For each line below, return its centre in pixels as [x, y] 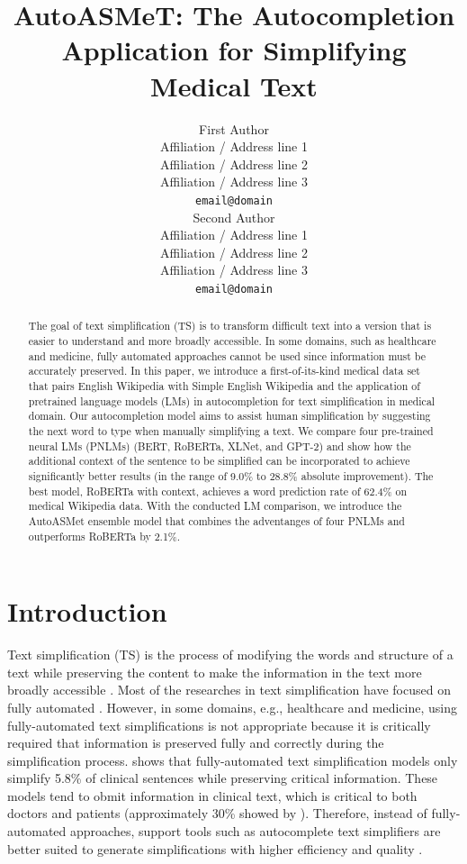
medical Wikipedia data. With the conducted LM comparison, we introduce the [215, 506]
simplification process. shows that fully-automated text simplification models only [233, 760]
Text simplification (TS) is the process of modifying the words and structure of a [230, 655]
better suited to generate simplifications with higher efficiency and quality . [215, 848]
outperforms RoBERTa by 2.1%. [104, 536]
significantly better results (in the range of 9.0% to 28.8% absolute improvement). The [231, 475]
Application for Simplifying [234, 50]
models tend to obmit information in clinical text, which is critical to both [212, 795]
